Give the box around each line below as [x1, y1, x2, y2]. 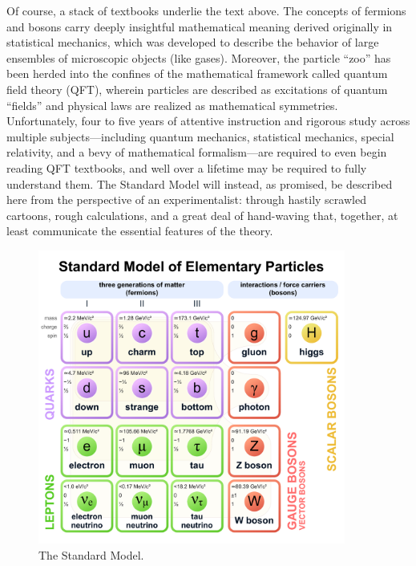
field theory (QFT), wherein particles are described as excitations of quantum [6, 80, 388, 97]
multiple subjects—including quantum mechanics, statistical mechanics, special [6, 128, 394, 145]
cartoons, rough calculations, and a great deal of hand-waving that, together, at [6, 206, 398, 223]
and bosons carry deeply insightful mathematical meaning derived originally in [6, 18, 393, 35]
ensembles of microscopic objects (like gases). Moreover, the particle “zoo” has [6, 49, 391, 66]
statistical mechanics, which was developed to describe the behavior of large [6, 34, 379, 51]
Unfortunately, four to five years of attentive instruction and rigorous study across [6, 112, 410, 129]
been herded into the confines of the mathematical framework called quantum [6, 65, 388, 82]
